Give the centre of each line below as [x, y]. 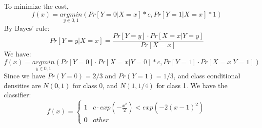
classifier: [18, 95]
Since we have [25, 76]
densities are [22, 85]
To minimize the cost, [36, 6]
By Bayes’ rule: [27, 27]
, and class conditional [207, 76]
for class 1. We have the [192, 85]
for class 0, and [95, 85]
